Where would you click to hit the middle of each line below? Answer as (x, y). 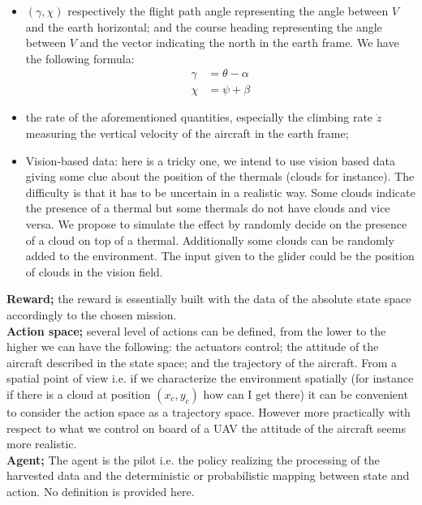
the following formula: (80, 58)
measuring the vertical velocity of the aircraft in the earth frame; (187, 133)
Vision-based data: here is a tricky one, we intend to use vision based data (210, 160)
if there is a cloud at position (79, 394)
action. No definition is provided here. (101, 491)
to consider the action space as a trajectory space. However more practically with (209, 411)
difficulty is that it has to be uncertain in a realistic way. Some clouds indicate (220, 192)
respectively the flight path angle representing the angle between (228, 11)
